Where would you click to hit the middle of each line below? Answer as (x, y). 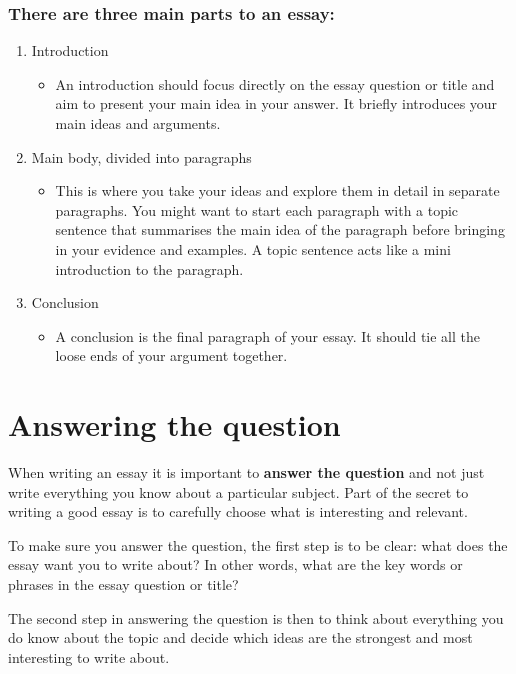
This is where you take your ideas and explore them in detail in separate (277, 190)
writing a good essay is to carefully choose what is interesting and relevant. (238, 511)
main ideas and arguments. (138, 123)
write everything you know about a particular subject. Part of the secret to (238, 491)
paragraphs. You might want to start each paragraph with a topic (257, 209)
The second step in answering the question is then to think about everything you (256, 617)
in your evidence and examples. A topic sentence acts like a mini (253, 248)
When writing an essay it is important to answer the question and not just (246, 472)
